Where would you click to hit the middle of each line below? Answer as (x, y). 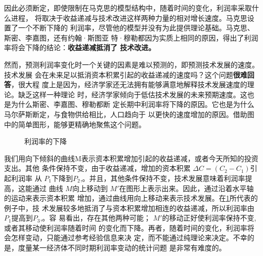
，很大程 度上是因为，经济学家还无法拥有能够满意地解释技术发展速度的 (129, 84)
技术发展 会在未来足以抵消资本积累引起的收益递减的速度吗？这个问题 (119, 74)
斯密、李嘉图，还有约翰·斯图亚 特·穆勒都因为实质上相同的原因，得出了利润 (131, 37)
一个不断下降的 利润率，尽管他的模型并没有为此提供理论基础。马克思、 (136, 28)
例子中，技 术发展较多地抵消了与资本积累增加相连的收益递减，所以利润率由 (129, 208)
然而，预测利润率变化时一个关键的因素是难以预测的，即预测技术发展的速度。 (131, 64)
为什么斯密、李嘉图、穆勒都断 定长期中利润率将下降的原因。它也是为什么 (133, 104)
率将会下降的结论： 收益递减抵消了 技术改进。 (80, 47)
